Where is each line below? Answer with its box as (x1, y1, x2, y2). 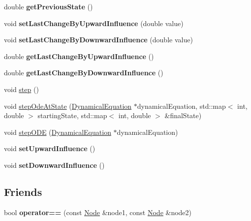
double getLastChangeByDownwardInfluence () (4, 67, 163, 78)
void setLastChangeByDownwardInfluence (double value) (4, 34, 193, 45)
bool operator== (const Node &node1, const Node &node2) (4, 207, 192, 217)
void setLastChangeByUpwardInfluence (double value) (4, 18, 184, 28)
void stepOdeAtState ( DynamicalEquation (4, 100, 132, 111)
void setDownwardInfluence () (4, 159, 105, 170)
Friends (4, 184, 42, 199)
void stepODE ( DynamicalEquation (4, 126, 111, 137)
